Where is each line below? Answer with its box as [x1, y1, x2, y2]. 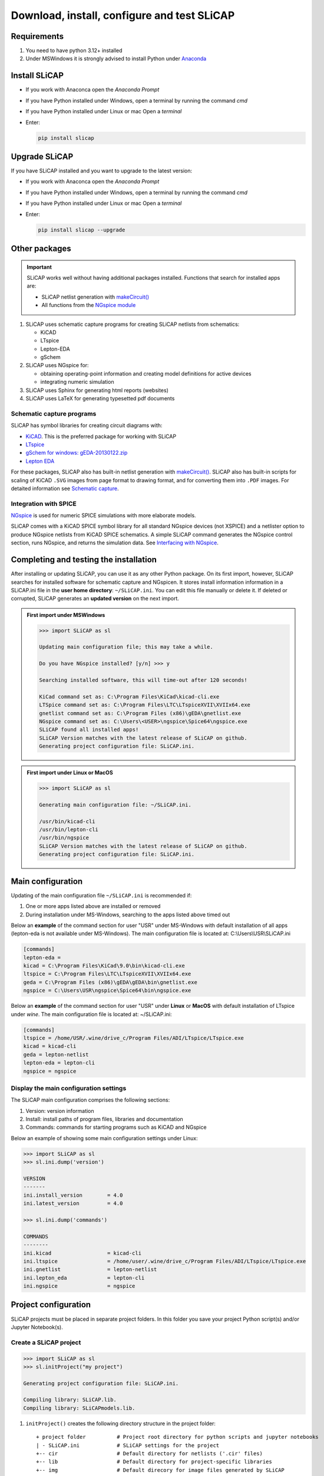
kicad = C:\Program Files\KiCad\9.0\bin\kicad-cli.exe [23, 962, 185, 969]
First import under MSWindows [27, 611, 105, 618]
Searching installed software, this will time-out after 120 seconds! [39, 677, 247, 684]
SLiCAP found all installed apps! [39, 726, 139, 733]
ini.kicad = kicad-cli [23, 1249, 141, 1256]
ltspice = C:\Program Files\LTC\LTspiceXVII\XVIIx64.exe [23, 971, 191, 977]
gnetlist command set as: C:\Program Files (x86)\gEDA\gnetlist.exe [39, 710, 242, 717]
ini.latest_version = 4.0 [23, 1200, 123, 1207]
